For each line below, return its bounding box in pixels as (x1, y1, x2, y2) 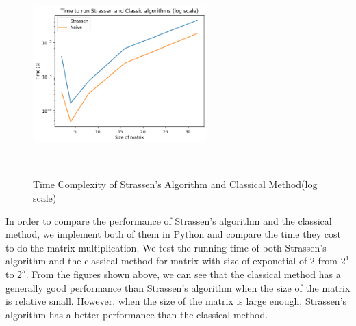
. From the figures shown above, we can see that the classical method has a (25, 267, 341, 281)
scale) (33, 190, 57, 204)
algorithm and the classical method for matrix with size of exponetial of (5, 254, 307, 268)
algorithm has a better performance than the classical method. (5, 307, 268, 321)
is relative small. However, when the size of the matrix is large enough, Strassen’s (5, 294, 347, 308)
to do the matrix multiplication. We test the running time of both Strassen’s (5, 240, 327, 254)
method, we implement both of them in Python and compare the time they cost (5, 227, 341, 241)
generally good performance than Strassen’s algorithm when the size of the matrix (5, 280, 351, 295)
